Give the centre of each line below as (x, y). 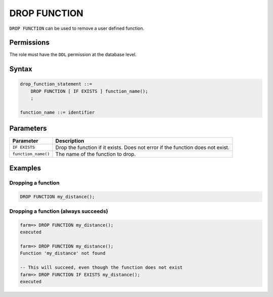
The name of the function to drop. (96, 154)
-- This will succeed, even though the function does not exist (101, 267)
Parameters (28, 129)
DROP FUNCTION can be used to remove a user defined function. (77, 28)
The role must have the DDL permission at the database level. (73, 55)
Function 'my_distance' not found (63, 253)
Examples (25, 168)
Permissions (30, 43)
